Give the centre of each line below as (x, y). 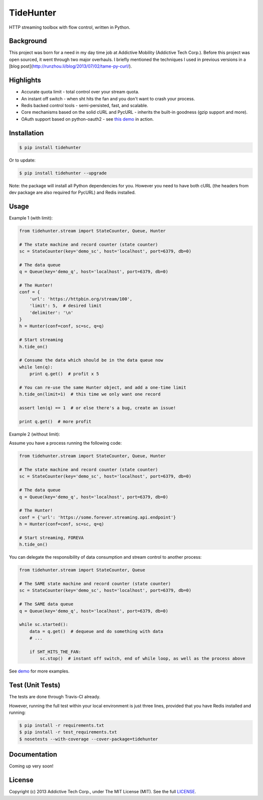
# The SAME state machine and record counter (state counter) (95, 584)
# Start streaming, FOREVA (51, 537)
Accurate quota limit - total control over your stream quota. (80, 92)
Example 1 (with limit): (31, 218)
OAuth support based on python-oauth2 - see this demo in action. (87, 119)
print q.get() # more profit (55, 421)
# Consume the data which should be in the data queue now (91, 360)
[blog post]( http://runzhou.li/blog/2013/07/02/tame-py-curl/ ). (71, 66)
